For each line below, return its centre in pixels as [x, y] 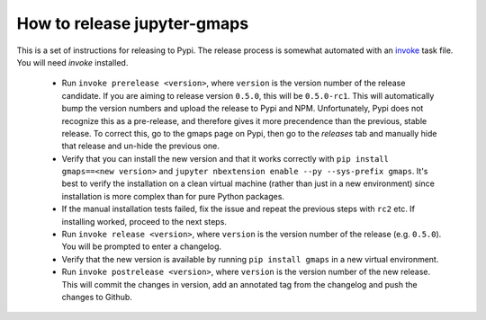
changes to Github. [97, 297]
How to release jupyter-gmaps [133, 23]
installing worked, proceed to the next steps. [144, 221]
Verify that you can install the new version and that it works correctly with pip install [225, 158]
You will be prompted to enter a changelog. [142, 246]
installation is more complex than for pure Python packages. [173, 196]
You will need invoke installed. [72, 62]
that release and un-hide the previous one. [141, 146]
